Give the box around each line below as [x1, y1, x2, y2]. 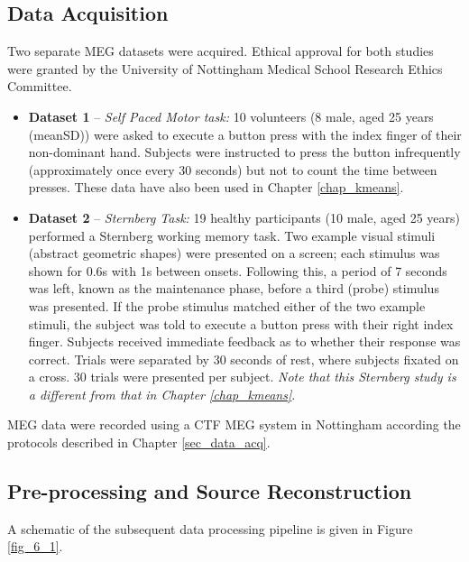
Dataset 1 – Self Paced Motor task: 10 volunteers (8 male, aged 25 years [28, 106, 434, 125]
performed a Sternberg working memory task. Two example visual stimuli [28, 226, 436, 244]
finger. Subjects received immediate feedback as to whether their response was [28, 332, 461, 351]
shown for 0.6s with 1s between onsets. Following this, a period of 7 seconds [28, 261, 447, 280]
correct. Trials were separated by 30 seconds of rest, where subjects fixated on [28, 349, 459, 368]
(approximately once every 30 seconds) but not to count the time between [28, 160, 437, 179]
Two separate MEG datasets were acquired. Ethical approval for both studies [7, 41, 434, 60]
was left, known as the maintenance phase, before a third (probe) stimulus [28, 279, 439, 298]
